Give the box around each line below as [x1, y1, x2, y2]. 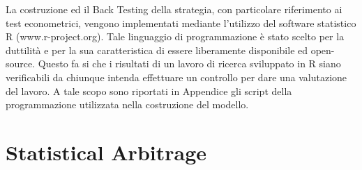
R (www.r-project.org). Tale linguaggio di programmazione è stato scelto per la [6, 29, 345, 44]
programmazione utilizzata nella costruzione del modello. [6, 97, 249, 112]
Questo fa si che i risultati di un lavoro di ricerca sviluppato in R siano [38, 56, 341, 71]
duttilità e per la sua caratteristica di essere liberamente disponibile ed [6, 42, 308, 57]
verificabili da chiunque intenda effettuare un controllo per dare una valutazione [6, 69, 347, 84]
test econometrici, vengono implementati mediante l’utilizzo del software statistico [6, 15, 356, 30]
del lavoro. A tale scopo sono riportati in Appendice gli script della [6, 83, 292, 98]
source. [6, 56, 36, 71]
